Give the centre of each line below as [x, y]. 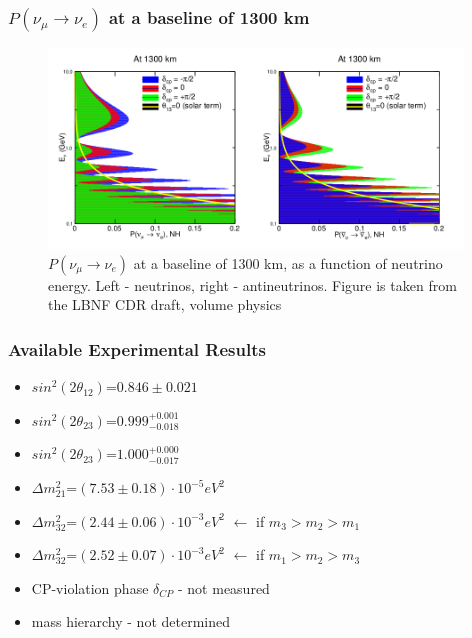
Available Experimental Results [137, 349]
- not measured [224, 587]
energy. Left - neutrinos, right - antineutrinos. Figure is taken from [252, 284]
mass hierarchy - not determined [130, 621]
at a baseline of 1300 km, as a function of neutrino [288, 262]
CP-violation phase [90, 587]
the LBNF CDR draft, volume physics [165, 304]
